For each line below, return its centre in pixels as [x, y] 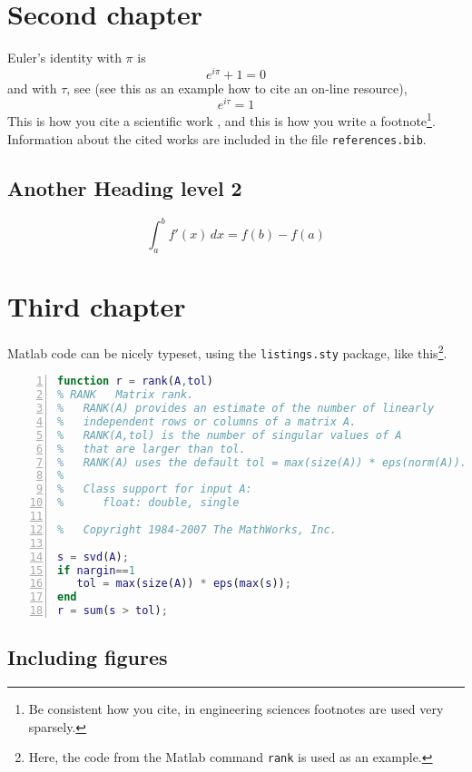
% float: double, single [148, 503]
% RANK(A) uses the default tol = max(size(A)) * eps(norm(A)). [262, 462]
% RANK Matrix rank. [126, 395]
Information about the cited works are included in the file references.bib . [217, 138]
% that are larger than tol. [152, 449]
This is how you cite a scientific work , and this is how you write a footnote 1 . [221, 120]
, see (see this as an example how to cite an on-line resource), [237, 88]
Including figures [88, 657]
